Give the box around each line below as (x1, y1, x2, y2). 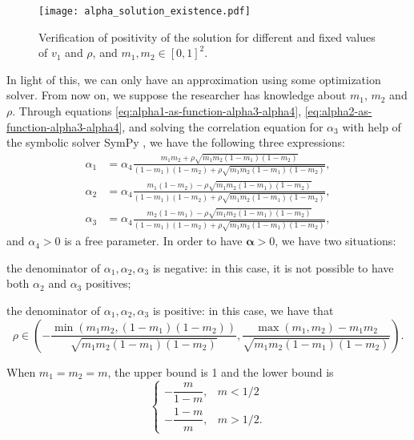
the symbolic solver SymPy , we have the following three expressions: (6, 134, 345, 151)
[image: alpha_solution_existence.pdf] (38, 6, 251, 17)
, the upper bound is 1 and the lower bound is (107, 363, 334, 380)
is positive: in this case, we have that (152, 301, 334, 318)
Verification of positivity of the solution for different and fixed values (38, 28, 376, 45)
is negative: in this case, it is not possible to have (152, 259, 394, 276)
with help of (342, 118, 401, 135)
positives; (85, 275, 131, 292)
